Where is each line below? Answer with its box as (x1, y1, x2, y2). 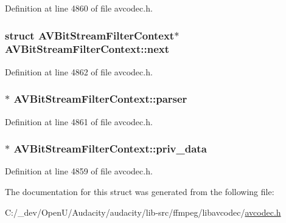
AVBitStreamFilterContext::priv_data (13, 141, 207, 156)
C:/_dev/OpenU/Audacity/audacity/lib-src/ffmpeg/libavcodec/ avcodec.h (5, 205, 281, 218)
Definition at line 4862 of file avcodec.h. (5, 65, 153, 78)
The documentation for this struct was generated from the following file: (5, 185, 274, 197)
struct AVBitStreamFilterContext (5, 27, 175, 43)
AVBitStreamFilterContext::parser (13, 91, 187, 106)
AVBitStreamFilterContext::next (5, 41, 170, 57)
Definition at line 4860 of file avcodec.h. (5, 2, 153, 14)
